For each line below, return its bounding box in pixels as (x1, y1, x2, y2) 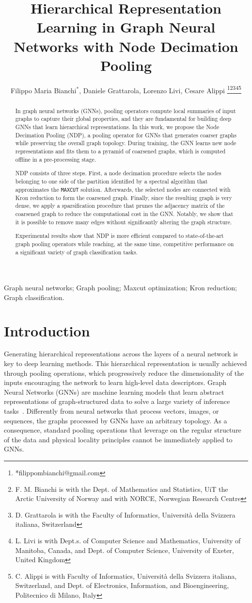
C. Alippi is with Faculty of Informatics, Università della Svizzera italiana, (15, 570, 237, 581)
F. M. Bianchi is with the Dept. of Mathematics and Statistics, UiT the (15, 484, 228, 494)
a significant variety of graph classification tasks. (15, 248, 138, 256)
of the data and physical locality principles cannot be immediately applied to (4, 434, 233, 444)
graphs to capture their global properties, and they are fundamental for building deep (15, 115, 232, 123)
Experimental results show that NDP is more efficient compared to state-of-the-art (15, 232, 224, 240)
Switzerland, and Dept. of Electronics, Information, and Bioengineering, (15, 580, 229, 590)
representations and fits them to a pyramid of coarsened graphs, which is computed (15, 147, 226, 155)
